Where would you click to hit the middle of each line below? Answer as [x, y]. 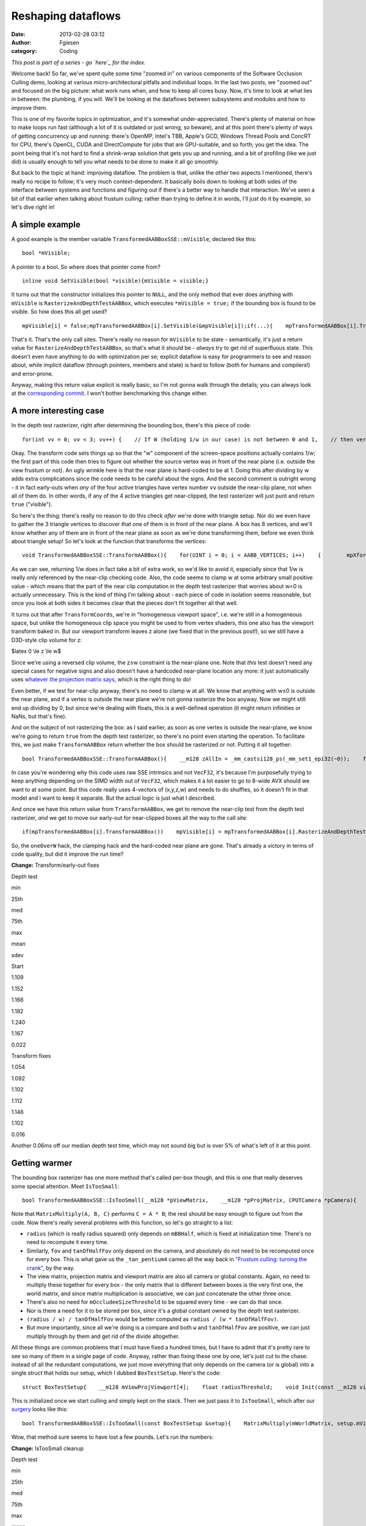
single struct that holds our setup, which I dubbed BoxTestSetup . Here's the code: [116, 1373]
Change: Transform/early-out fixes [56, 865]
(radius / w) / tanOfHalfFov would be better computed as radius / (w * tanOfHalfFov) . [152, 1319]
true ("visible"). [32, 504]
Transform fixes [31, 1056]
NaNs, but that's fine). [39, 716]
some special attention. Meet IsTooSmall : [65, 1186]
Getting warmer [42, 1163]
